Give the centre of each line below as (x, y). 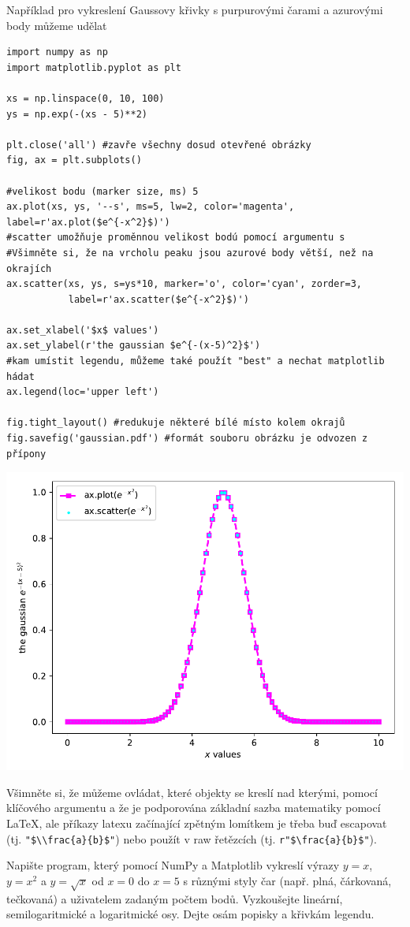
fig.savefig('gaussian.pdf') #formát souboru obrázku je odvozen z (187, 439)
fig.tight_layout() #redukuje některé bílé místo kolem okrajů (176, 423)
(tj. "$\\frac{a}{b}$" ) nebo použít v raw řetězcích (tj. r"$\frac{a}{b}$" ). (192, 838)
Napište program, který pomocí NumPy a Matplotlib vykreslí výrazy (173, 865)
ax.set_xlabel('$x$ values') (83, 330)
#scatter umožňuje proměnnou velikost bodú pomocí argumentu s (176, 238)
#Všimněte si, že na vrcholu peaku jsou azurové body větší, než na (190, 253)
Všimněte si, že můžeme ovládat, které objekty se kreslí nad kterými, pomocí (192, 792)
